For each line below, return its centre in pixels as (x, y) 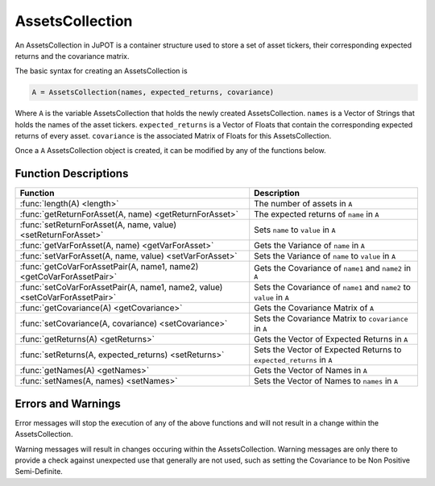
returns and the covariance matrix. (72, 56)
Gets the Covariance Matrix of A (314, 308)
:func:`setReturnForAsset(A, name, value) (98, 225)
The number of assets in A (303, 204)
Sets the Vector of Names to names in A (326, 381)
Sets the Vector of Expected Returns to (328, 350)
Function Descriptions (72, 174)
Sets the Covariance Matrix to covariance (331, 318)
